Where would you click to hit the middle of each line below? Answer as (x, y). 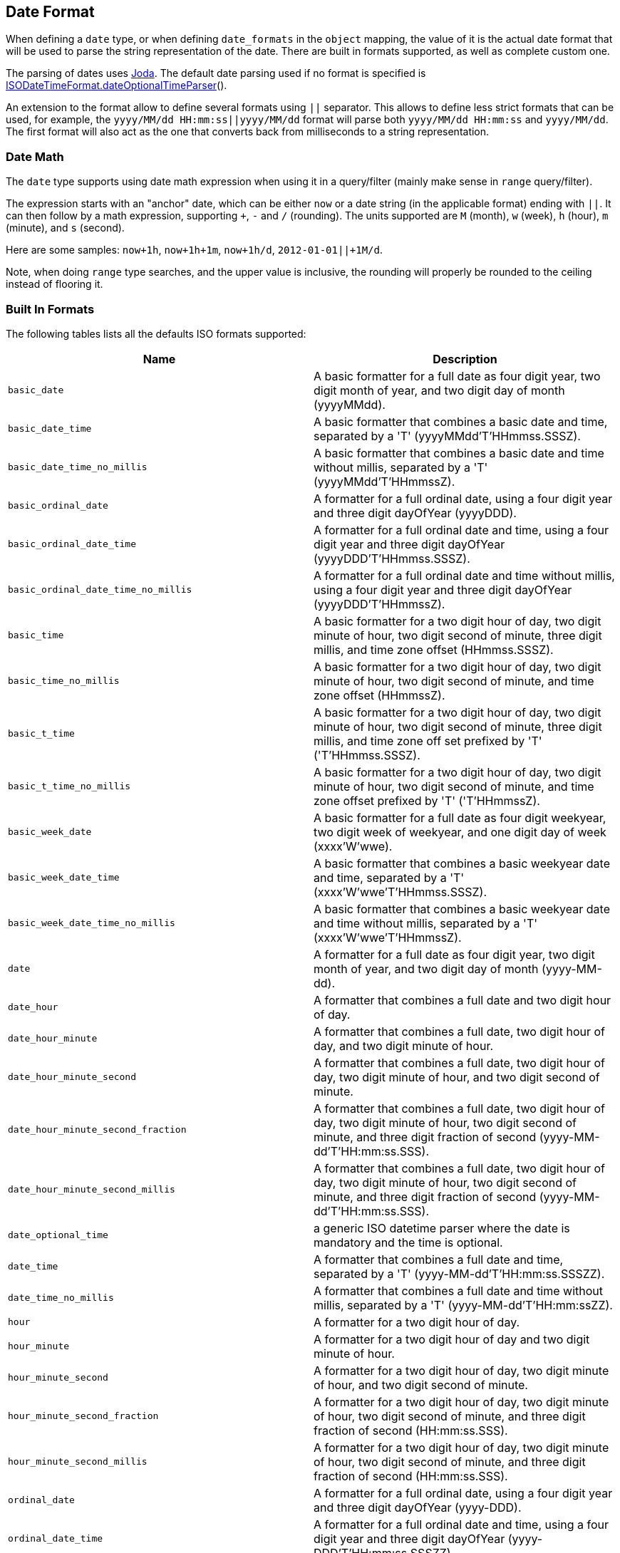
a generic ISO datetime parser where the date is (442, 1228)
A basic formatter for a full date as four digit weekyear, (460, 817)
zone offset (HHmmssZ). (379, 695)
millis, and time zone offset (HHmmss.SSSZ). (434, 649)
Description (465, 359)
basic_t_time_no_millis (69, 786)
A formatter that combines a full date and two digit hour (463, 1000)
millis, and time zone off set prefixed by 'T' (428, 741)
